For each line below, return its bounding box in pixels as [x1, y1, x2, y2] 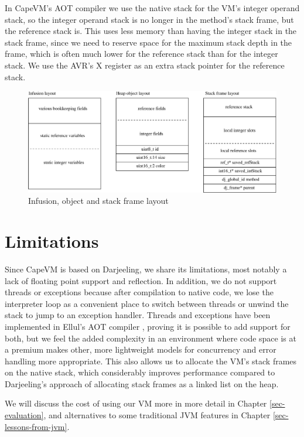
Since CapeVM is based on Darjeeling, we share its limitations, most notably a [5, 262, 287, 275]
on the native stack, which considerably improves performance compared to [5, 366, 275, 378]
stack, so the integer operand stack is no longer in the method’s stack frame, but [5, 13, 294, 25]
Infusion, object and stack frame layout [28, 194, 169, 207]
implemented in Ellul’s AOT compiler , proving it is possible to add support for [5, 320, 291, 332]
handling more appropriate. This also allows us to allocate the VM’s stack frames [5, 354, 297, 367]
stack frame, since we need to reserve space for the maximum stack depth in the [5, 36, 292, 48]
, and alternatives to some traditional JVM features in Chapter [43, 409, 271, 421]
